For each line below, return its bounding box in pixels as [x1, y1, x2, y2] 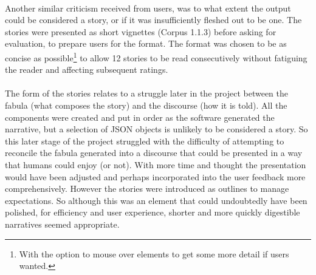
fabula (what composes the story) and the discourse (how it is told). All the [5, 99, 287, 111]
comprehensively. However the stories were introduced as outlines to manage [5, 182, 289, 195]
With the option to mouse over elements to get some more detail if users [19, 247, 289, 260]
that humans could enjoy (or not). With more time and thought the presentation [5, 158, 306, 171]
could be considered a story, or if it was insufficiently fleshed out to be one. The [5, 13, 302, 26]
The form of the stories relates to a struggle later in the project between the [5, 87, 288, 100]
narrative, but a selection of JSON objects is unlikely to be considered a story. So [5, 123, 308, 135]
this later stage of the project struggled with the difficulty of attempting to [5, 134, 284, 147]
